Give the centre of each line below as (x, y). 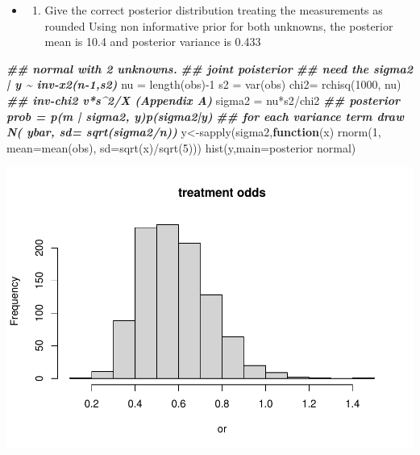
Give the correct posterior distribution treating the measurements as (214, 10)
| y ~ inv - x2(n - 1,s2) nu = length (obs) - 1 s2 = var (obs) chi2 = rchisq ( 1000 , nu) (204, 84)
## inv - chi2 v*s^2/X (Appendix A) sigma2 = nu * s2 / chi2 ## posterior (203, 100)
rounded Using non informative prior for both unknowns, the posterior (219, 25)
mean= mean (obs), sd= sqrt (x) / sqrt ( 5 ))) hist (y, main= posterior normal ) (181, 147)
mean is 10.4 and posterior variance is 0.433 (153, 42)
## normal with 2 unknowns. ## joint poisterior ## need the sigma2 (210, 68)
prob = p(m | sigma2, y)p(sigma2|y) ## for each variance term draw (205, 116)
